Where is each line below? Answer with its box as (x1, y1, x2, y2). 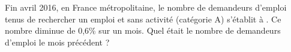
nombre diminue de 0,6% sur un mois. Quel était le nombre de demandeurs (5, 24, 281, 37)
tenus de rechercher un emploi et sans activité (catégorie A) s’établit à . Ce (5, 12, 281, 25)
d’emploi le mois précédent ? (5, 35, 110, 48)
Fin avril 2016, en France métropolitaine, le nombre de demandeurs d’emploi (5, 1, 287, 13)
